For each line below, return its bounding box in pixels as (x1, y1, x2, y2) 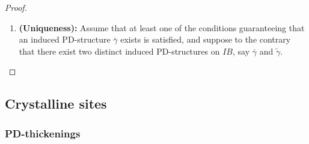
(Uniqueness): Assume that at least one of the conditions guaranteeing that (19, 21, 305, 34)
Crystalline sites (5, 94, 107, 113)
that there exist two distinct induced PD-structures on (19, 44, 220, 57)
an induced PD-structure (19, 33, 111, 46)
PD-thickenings (5, 125, 81, 140)
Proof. (5, 1, 27, 13)
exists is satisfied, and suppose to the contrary (120, 33, 291, 46)
